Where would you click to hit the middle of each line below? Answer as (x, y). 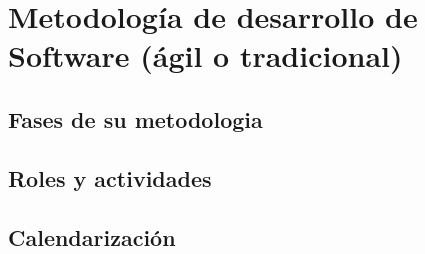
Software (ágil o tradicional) (205, 55)
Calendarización (92, 236)
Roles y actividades (110, 177)
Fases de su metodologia (135, 118)
